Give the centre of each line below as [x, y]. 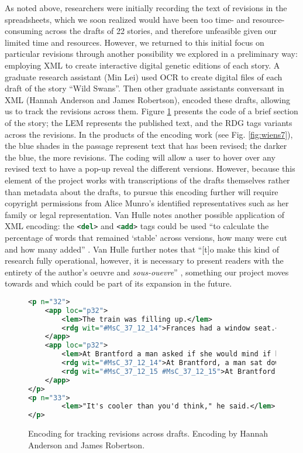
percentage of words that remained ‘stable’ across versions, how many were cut [146, 237]
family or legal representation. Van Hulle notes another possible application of [145, 214]
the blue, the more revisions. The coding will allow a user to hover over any [140, 157]
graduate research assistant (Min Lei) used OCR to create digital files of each [144, 76]
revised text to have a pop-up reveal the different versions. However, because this [150, 168]
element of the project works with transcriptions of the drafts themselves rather [147, 180]
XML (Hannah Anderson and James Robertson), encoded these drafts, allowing [147, 99]
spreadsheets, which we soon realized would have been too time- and [128, 19]
